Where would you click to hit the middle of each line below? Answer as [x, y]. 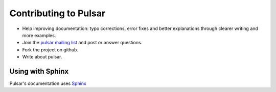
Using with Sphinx [39, 71]
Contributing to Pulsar [57, 13]
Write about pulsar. [42, 57]
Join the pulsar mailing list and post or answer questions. [82, 43]
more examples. [39, 35]
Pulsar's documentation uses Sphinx [48, 83]
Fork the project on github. [50, 50]
